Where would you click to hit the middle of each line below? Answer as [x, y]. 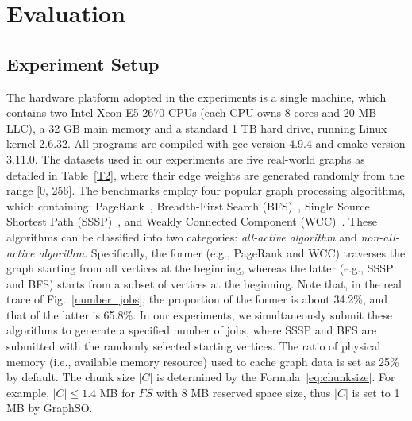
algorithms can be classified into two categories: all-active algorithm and [182, 236]
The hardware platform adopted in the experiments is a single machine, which [196, 97]
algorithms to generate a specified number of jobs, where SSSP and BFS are [192, 330]
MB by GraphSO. [50, 408]
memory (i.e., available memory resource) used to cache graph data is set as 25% [203, 361]
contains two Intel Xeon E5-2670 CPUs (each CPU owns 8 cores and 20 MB [192, 112]
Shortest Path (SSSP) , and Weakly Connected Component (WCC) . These [192, 221]
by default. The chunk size [71, 377]
